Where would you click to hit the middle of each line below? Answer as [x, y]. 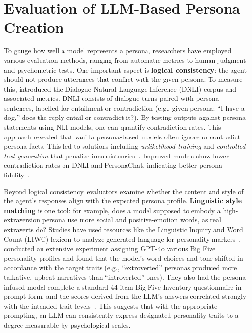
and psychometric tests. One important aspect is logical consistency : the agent [125, 69]
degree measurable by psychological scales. [67, 324]
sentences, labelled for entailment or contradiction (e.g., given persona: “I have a [124, 108]
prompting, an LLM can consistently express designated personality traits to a [121, 315]
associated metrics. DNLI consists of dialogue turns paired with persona [112, 98]
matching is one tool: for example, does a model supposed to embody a [112, 210]
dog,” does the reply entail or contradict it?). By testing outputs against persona [125, 117]
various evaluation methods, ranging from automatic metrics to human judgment [125, 60]
